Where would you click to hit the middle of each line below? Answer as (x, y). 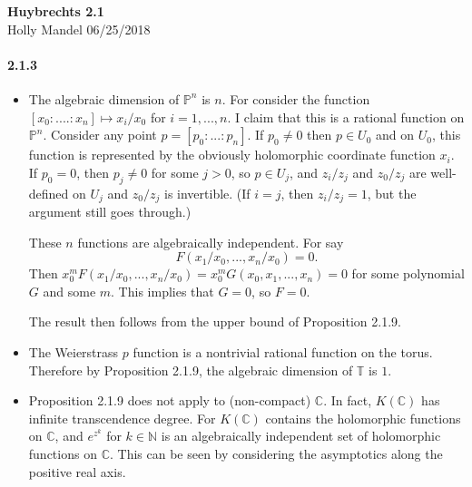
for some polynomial (408, 273)
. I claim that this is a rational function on (346, 117)
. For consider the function (296, 98)
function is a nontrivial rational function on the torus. (283, 351)
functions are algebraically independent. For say (211, 242)
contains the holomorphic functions (363, 418)
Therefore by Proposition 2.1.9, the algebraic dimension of (191, 370)
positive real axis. (77, 471)
